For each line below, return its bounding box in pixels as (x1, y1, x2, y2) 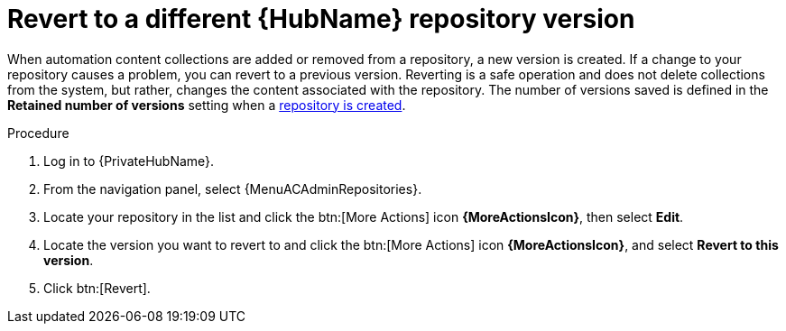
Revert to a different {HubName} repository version (7, 4, 635, 34)
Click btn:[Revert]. (43, 280, 151, 296)
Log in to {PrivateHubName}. (43, 152, 215, 169)
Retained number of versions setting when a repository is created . (7, 97, 406, 113)
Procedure (7, 124, 69, 141)
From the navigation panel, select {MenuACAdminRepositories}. (43, 180, 422, 197)
